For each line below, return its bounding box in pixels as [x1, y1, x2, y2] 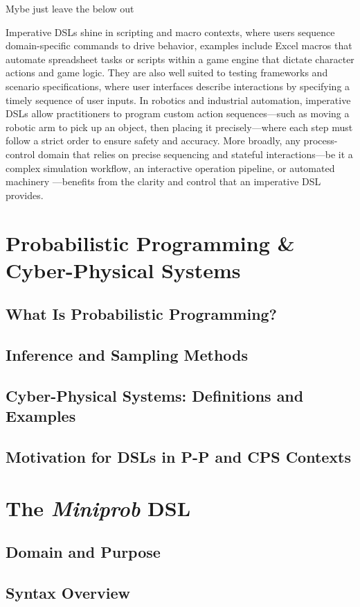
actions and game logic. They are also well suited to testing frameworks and [6, 65, 328, 80]
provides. [6, 187, 44, 202]
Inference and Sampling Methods [6, 344, 249, 366]
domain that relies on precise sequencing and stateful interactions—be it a [38, 146, 353, 161]
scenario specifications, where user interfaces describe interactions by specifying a [6, 78, 350, 93]
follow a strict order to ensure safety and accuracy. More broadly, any [6, 133, 300, 148]
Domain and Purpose [6, 541, 161, 563]
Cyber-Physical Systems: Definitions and [6, 384, 304, 406]
